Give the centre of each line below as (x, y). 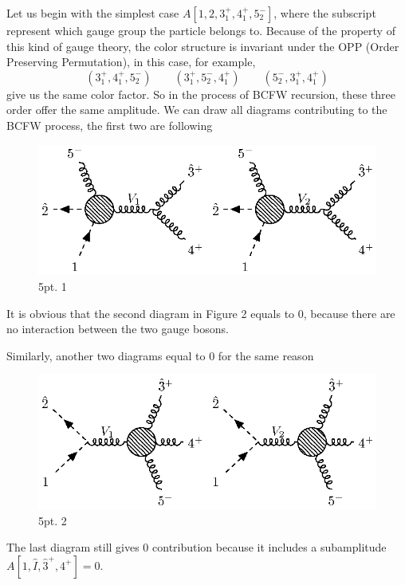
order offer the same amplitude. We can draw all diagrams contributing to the (197, 110)
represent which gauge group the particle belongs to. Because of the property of (201, 30)
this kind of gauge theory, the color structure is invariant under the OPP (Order (203, 46)
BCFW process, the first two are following (110, 125)
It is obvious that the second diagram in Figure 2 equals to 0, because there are (201, 313)
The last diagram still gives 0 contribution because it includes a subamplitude (197, 547)
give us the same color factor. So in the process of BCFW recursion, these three (201, 94)
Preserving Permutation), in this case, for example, (131, 62)
